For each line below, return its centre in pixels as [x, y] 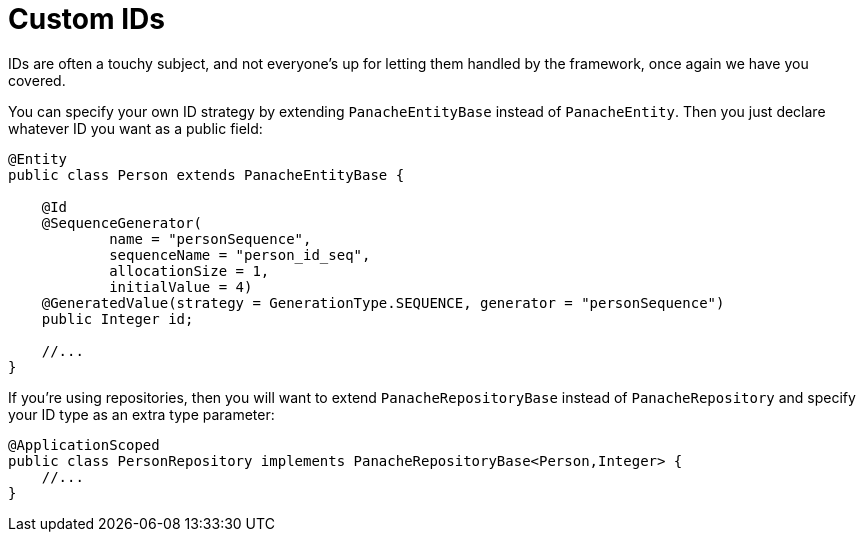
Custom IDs [86, 19]
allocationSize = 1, [189, 270]
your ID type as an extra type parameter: [141, 414]
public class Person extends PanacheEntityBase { [206, 174]
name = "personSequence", [210, 238]
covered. [37, 80]
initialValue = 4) [181, 286]
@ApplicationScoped [84, 444]
